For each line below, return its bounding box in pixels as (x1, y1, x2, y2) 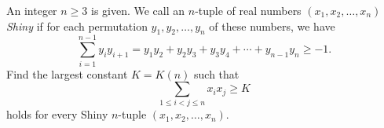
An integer (6, 2, 57, 18)
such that (194, 65, 240, 82)
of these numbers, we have (209, 17, 335, 34)
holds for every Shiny (6, 106, 108, 123)
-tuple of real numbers (195, 2, 302, 18)
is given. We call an (90, 2, 185, 18)
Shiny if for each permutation (6, 17, 148, 34)
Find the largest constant (6, 65, 128, 82)
